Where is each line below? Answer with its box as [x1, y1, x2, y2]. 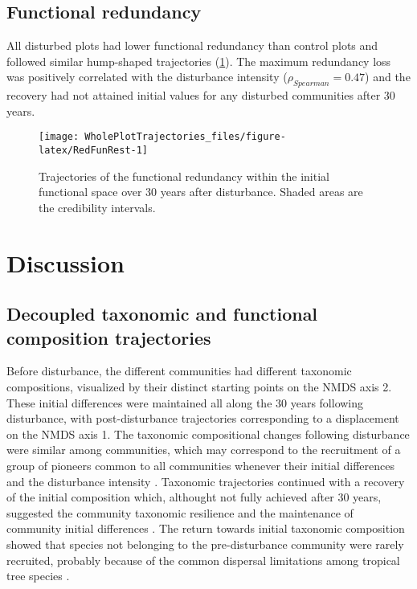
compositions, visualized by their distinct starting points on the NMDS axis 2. [6, 378, 392, 395]
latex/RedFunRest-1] [39, 145, 149, 157]
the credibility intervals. [39, 198, 156, 215]
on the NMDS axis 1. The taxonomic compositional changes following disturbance [6, 425, 410, 442]
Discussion [6, 246, 125, 279]
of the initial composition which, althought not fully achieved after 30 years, [6, 489, 382, 505]
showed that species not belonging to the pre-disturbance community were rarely [6, 535, 404, 552]
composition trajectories [6, 325, 211, 350]
